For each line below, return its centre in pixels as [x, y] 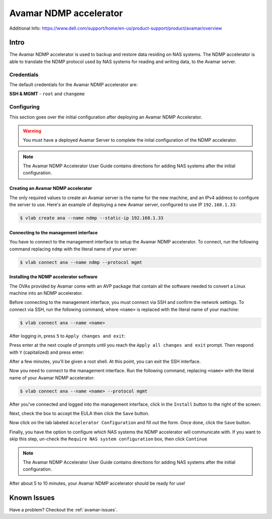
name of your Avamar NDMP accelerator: [52, 377]
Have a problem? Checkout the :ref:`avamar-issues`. [63, 509]
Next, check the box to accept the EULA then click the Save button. [79, 414]
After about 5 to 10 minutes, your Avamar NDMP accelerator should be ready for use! [97, 483]
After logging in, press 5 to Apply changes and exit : [67, 336]
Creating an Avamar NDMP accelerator [51, 188]
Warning [32, 131]
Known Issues [32, 498]
